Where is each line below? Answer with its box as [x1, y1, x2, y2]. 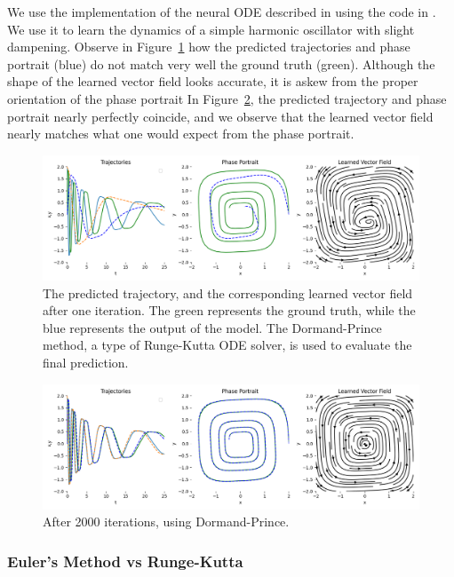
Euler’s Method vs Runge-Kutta [7, 549, 243, 572]
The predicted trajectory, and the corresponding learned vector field [43, 283, 413, 302]
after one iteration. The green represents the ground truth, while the [43, 301, 416, 320]
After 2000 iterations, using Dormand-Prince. [43, 512, 290, 531]
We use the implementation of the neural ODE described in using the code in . [7, 3, 436, 20]
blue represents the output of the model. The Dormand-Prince [43, 318, 382, 336]
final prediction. [43, 352, 129, 371]
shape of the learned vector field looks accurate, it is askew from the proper [7, 72, 418, 91]
